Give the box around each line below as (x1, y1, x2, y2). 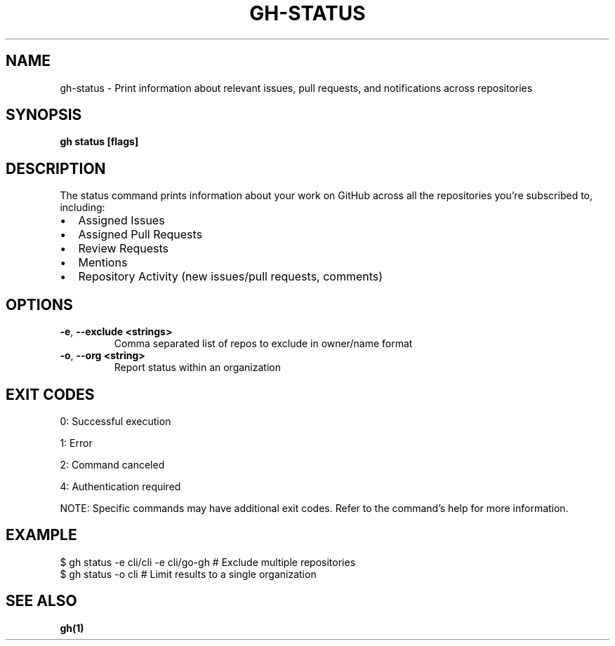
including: (60, 201, 105, 214)
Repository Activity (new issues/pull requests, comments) (78, 269, 383, 284)
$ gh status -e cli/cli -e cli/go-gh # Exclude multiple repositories (60, 556, 356, 568)
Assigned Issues (78, 213, 165, 228)
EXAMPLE (6, 526, 77, 544)
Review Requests (78, 241, 169, 256)
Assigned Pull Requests (78, 227, 203, 242)
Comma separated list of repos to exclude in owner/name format (114, 337, 413, 350)
